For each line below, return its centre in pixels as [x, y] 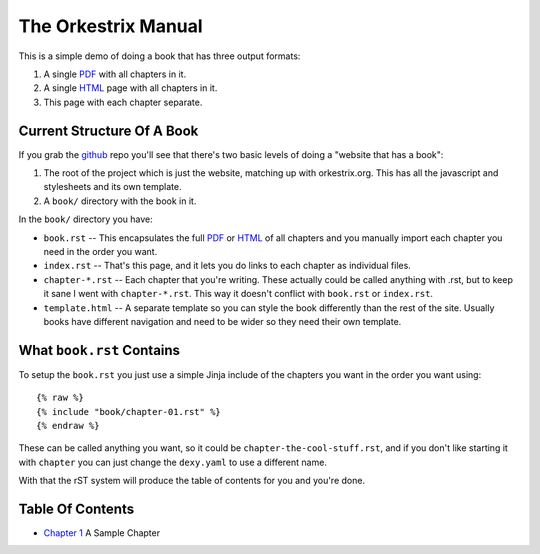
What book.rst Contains [99, 350]
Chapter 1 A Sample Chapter [101, 533]
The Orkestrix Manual [111, 26]
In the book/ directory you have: [86, 219]
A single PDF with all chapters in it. [115, 74]
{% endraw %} [68, 425]
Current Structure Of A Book [108, 130]
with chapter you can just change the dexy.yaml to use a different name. [172, 462]
